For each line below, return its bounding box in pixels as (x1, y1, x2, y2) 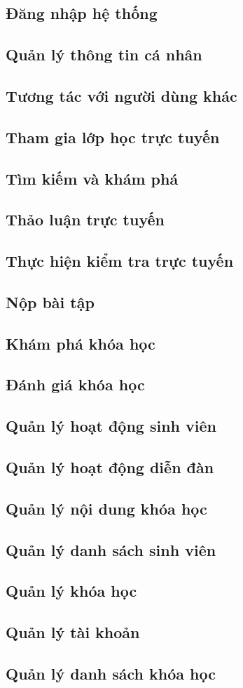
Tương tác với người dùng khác (6, 84, 237, 106)
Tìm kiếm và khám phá (6, 167, 179, 189)
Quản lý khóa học (6, 580, 137, 602)
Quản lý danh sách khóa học (6, 662, 216, 684)
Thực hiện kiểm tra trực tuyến (6, 250, 234, 272)
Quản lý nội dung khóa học (6, 497, 207, 519)
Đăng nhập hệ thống (6, 2, 158, 24)
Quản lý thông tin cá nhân (6, 44, 202, 65)
